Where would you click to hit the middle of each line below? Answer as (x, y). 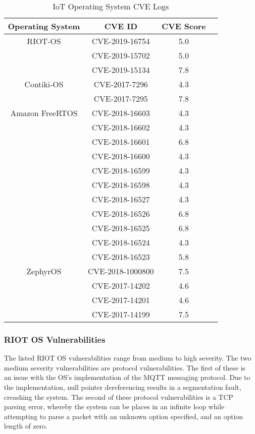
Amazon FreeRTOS (44, 113)
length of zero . (26, 426)
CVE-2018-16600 (121, 156)
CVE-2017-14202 (121, 285)
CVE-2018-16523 (121, 257)
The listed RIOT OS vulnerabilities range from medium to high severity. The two (128, 358)
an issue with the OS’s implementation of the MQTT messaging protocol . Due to (127, 377)
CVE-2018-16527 (121, 199)
